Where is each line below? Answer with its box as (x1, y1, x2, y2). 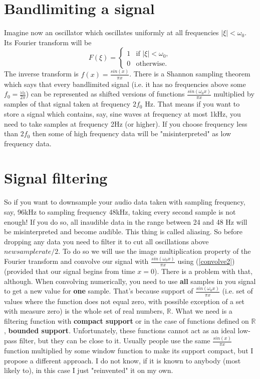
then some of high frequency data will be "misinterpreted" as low (32, 128, 231, 139)
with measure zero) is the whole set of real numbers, (4, 306, 165, 316)
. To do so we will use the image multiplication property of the (58, 246, 251, 256)
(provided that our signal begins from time (4, 266, 135, 276)
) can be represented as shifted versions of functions (26, 88, 185, 99)
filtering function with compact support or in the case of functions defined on (4, 315, 249, 326)
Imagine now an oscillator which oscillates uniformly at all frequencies (4, 27, 219, 38)
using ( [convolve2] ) (177, 256, 235, 266)
